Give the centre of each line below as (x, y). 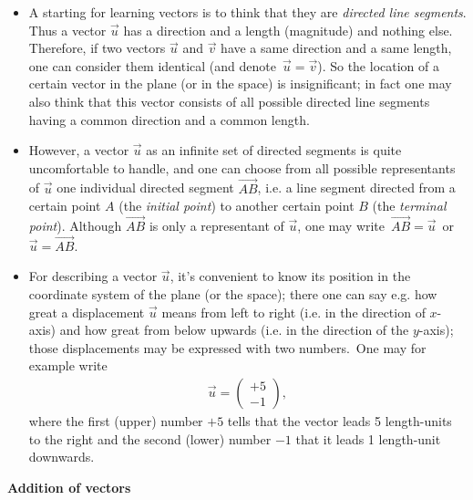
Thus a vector (67, 30)
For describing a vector (93, 276)
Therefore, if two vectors (97, 48)
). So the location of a (378, 65)
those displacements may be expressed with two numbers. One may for (227, 347)
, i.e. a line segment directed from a (356, 187)
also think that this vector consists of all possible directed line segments (229, 101)
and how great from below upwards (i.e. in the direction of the (234, 330)
